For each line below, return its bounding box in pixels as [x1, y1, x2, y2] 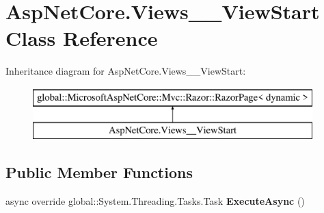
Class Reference [5, 24, 158, 52]
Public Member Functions [5, 162, 193, 183]
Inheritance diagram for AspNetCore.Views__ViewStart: [5, 64, 246, 78]
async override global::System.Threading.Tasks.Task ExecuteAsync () [5, 194, 305, 208]
